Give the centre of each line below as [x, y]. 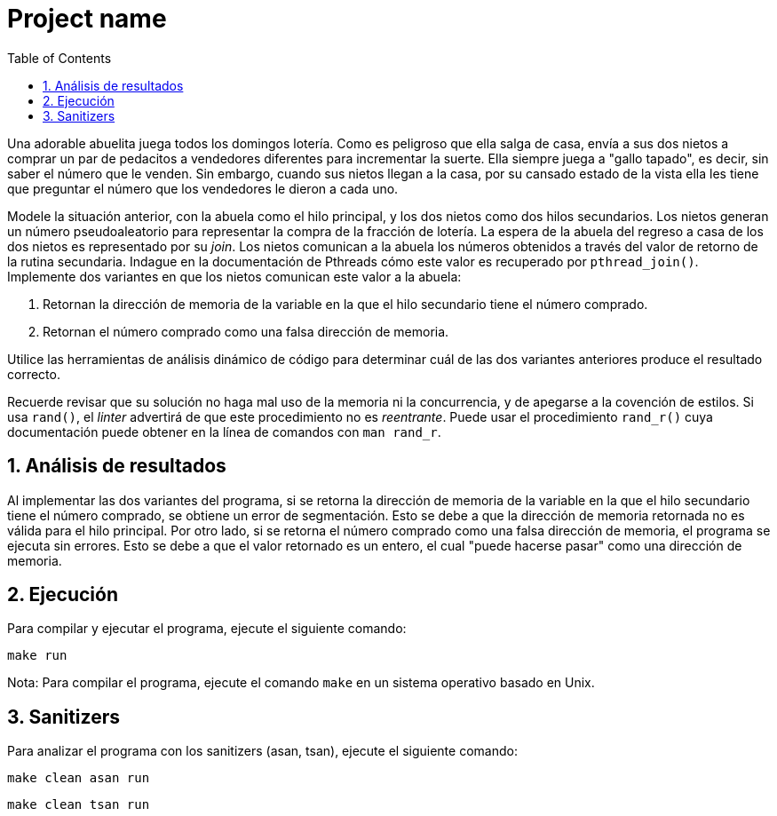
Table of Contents [59, 58]
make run [37, 656]
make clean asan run [79, 778]
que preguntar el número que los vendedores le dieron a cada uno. [203, 188]
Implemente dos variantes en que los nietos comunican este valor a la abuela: [234, 276]
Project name [87, 19]
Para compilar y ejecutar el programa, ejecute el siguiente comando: [207, 629]
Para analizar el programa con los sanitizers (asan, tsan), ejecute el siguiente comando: [262, 751]
